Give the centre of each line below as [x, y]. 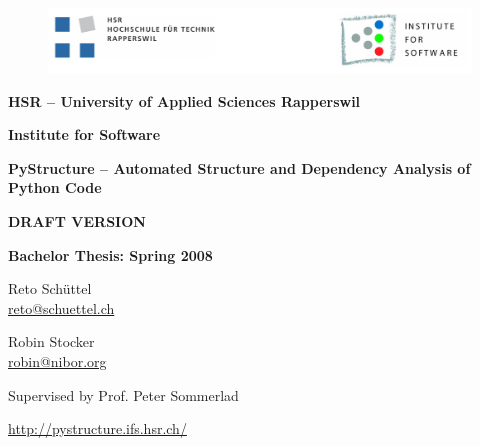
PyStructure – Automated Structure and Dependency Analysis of [239, 167]
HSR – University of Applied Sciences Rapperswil [184, 100]
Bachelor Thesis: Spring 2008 [110, 254]
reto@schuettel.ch [61, 307]
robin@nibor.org [57, 360]
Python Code [55, 187]
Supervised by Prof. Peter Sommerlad [123, 394]
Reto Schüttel [50, 288]
